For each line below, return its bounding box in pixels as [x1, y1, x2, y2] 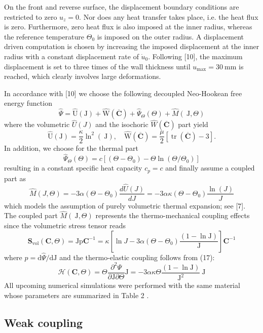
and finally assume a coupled [165, 162, 255, 173]
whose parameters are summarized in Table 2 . [4, 289, 149, 300]
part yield [178, 119, 208, 130]
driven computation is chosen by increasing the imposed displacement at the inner [4, 41, 259, 52]
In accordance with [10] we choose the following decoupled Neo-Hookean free [4, 88, 242, 98]
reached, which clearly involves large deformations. [4, 71, 161, 81]
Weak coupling [4, 314, 83, 330]
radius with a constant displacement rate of [4, 51, 139, 61]
